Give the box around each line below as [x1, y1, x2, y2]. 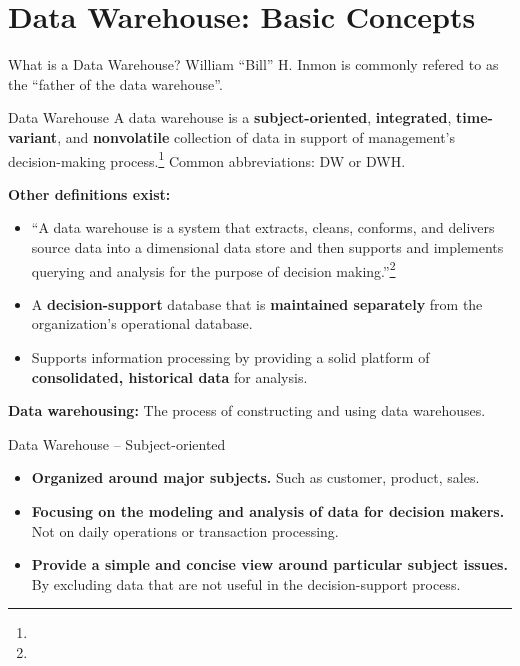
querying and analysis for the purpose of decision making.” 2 [31, 257, 396, 281]
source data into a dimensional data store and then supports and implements [31, 236, 504, 257]
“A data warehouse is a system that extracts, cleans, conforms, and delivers [31, 217, 495, 238]
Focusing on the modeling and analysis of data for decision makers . [31, 500, 505, 521]
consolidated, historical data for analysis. [31, 366, 308, 387]
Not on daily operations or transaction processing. [31, 520, 339, 541]
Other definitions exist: [8, 183, 171, 204]
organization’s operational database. [31, 313, 253, 334]
